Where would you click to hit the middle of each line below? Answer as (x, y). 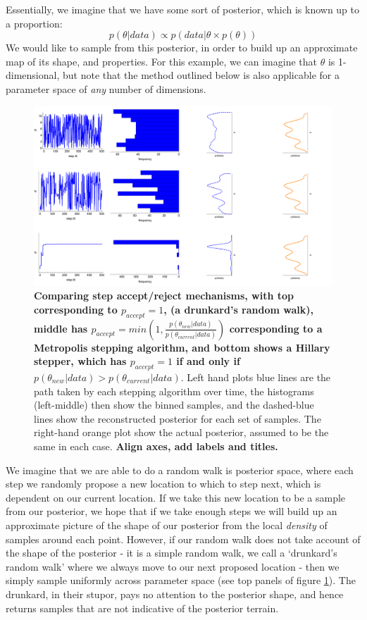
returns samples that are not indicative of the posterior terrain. (142, 608)
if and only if (208, 361)
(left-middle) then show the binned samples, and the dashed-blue (174, 405)
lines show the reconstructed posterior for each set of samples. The (178, 418)
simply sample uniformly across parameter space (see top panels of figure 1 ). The (181, 580)
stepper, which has (80, 361)
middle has (61, 328)
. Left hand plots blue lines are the (256, 377)
